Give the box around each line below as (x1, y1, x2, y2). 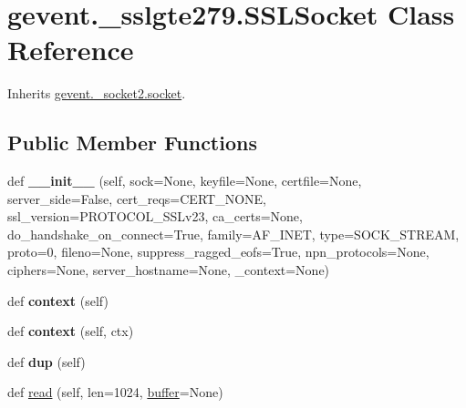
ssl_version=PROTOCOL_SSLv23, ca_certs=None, (7, 207, 303, 226)
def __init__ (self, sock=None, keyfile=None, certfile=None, (7, 171, 362, 190)
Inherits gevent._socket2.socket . (7, 84, 186, 103)
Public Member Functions (7, 128, 257, 157)
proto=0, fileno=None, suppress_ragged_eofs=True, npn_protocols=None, (7, 242, 430, 261)
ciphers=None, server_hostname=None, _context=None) (7, 260, 330, 280)
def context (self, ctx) (7, 321, 134, 341)
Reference (7, 31, 134, 68)
